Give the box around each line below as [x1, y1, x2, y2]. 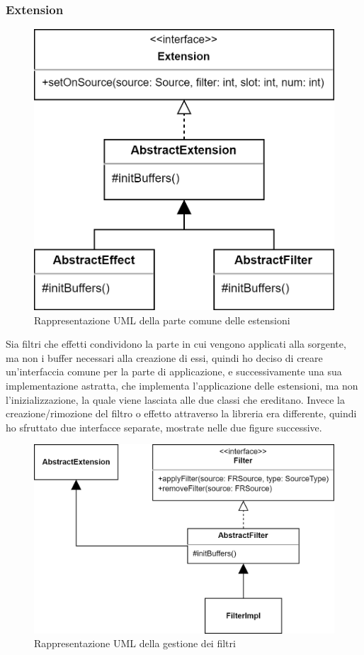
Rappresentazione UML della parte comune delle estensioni [34, 312, 290, 327]
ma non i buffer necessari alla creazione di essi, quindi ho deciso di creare [6, 350, 323, 365]
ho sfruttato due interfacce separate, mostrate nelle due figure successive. [6, 419, 322, 434]
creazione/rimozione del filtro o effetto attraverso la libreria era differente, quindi [6, 406, 357, 421]
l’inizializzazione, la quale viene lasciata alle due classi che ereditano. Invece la [6, 392, 345, 407]
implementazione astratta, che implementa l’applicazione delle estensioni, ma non [6, 378, 358, 392]
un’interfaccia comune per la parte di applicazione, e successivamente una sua [6, 364, 342, 379]
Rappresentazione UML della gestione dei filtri [34, 636, 236, 651]
